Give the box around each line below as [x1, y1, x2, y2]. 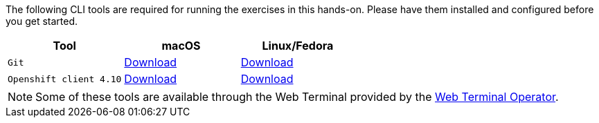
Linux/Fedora [262, 39, 334, 53]
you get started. [6, 15, 78, 27]
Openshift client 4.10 [8, 73, 122, 84]
